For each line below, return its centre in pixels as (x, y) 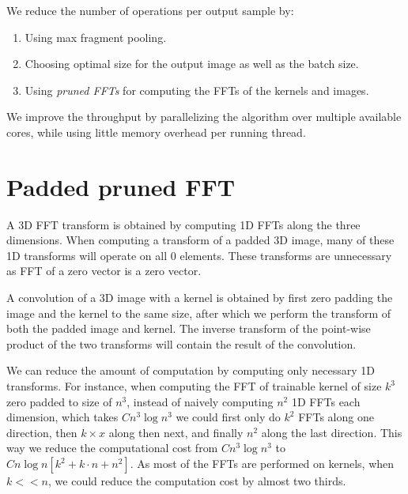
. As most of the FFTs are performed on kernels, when (262, 463)
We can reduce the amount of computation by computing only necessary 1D (191, 370)
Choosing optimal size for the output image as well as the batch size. (192, 64)
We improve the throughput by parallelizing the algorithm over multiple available (204, 117)
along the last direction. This (332, 432)
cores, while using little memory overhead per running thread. (156, 132)
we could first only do (228, 417)
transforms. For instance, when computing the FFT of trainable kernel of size (194, 386)
